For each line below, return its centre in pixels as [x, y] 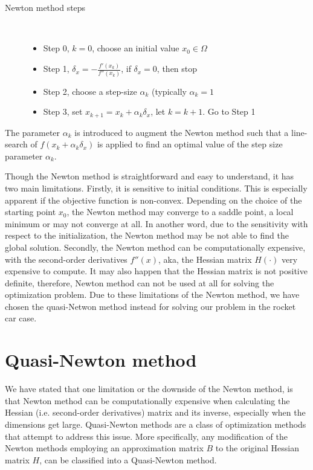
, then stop [177, 69]
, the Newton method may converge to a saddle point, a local [180, 212]
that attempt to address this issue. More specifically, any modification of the [146, 436]
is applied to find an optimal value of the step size [190, 144]
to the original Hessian [257, 448]
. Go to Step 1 [229, 111]
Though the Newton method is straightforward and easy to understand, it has [150, 176]
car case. [21, 318]
